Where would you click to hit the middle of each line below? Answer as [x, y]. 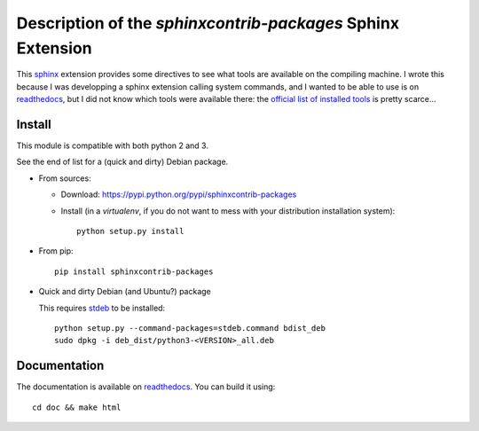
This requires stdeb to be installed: [102, 308]
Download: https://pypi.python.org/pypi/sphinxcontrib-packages [179, 194]
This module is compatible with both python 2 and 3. [112, 145]
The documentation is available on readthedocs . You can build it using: [146, 387]
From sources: [65, 178]
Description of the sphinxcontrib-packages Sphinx [208, 23]
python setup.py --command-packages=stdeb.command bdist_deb [190, 328]
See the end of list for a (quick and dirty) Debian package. [122, 162]
